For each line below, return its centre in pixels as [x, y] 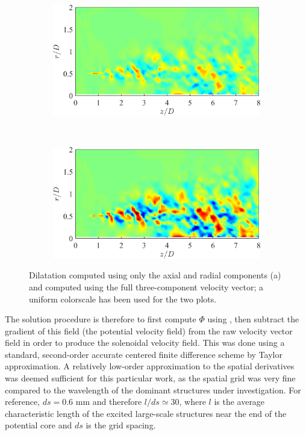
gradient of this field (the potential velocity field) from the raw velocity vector [149, 330]
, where [192, 402]
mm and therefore [109, 402]
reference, [23, 402]
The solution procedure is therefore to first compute [101, 319]
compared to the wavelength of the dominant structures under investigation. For [153, 390]
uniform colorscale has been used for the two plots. [123, 299]
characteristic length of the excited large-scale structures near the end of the [146, 413]
